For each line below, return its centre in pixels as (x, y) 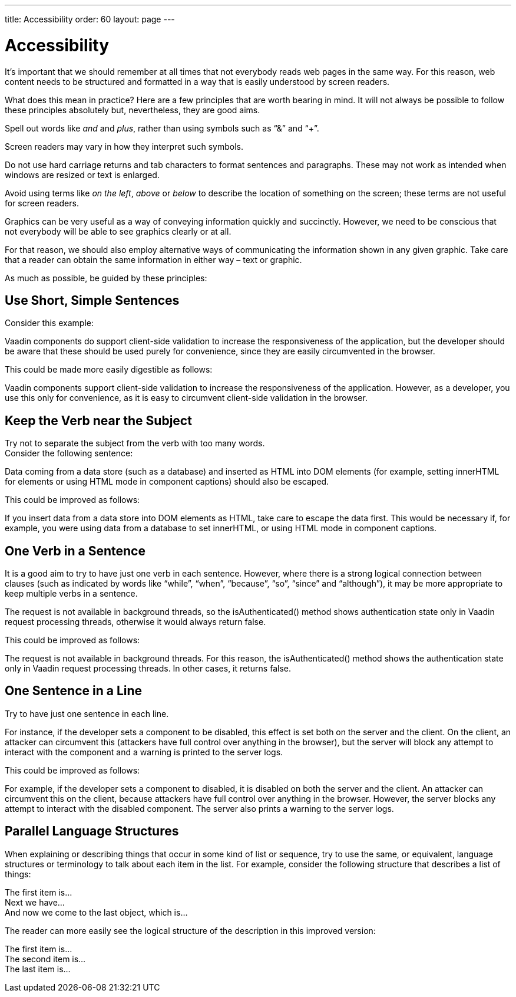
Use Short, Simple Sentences (92, 300)
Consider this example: (49, 323)
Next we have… (35, 902)
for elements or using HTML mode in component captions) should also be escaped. (167, 482)
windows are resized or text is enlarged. (82, 175)
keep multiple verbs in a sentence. (71, 594)
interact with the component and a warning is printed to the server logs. (144, 752)
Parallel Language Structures (92, 831)
